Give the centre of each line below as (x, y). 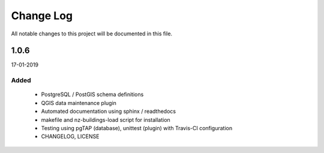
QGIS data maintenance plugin (79, 103)
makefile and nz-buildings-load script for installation (106, 119)
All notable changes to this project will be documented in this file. (92, 34)
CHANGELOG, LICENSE (70, 136)
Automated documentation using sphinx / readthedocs (109, 112)
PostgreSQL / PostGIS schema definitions (92, 94)
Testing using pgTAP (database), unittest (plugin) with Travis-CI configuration (137, 128)
